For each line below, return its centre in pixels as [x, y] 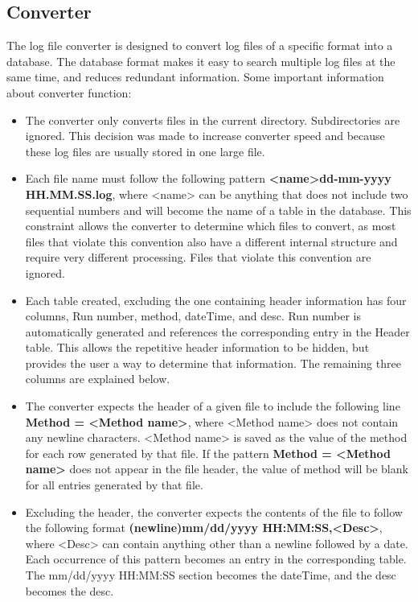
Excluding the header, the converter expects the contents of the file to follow [214, 511]
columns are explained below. [98, 379]
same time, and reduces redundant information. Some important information [195, 77]
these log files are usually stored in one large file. [145, 151]
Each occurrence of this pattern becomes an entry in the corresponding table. [216, 559]
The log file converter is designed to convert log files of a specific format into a [200, 45]
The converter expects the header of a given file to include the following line [213, 406]
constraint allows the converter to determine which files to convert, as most [211, 226]
